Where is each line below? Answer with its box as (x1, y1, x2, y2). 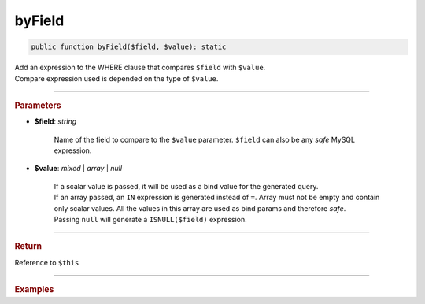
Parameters (14, 99, 62, 110)
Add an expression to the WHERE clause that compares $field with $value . (14, 63, 266, 72)
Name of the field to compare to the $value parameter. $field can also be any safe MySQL (54, 135, 356, 144)
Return (14, 241, 42, 252)
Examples (14, 284, 54, 295)
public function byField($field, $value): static (31, 43, 227, 51)
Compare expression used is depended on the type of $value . (14, 73, 219, 83)
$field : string (34, 117, 77, 126)
